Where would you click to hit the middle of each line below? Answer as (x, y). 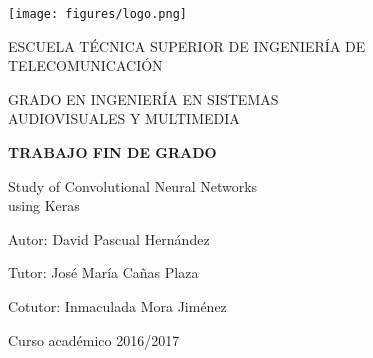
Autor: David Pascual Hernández (109, 238)
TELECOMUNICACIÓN (85, 65)
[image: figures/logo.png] (97, 14)
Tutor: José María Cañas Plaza (103, 272)
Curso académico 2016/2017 (94, 339)
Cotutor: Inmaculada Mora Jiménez (117, 306)
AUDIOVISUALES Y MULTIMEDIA (124, 118)
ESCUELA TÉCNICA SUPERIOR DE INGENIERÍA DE (187, 45)
